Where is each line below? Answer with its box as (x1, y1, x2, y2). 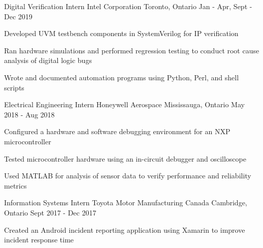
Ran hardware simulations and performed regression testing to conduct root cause (4, 45, 259, 55)
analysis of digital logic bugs (4, 55, 92, 66)
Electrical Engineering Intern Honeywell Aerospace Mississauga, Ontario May (4, 99, 245, 110)
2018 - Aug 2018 (4, 109, 55, 119)
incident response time (4, 234, 74, 245)
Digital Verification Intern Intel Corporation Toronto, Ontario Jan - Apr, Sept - (4, 1, 252, 11)
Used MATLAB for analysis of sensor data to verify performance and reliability (4, 170, 251, 181)
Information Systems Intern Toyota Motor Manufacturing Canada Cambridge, (4, 197, 247, 208)
